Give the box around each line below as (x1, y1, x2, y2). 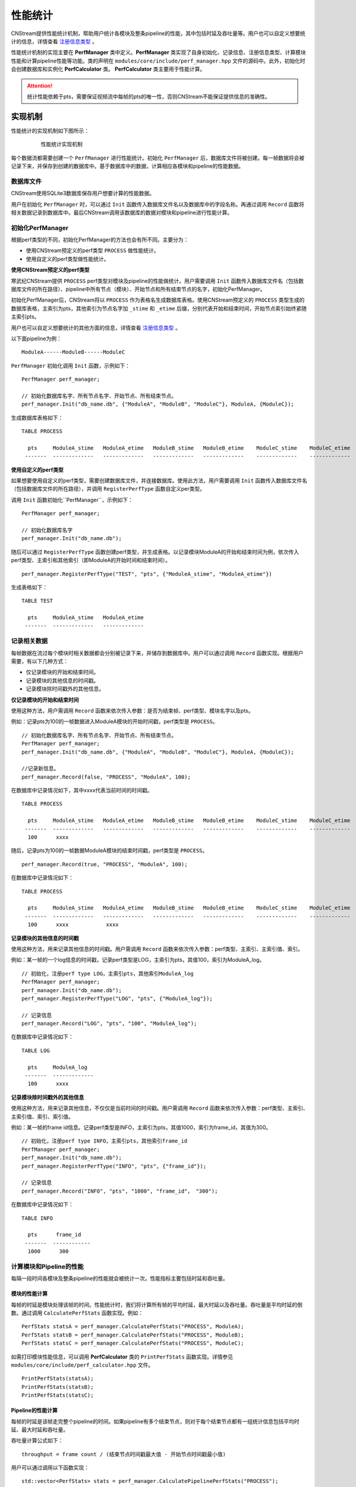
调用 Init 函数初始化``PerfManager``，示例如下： (11, 496, 134, 503)
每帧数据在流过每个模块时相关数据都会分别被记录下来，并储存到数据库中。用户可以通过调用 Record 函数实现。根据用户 (11, 649, 304, 657)
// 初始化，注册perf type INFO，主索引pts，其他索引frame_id (21, 1138, 188, 1144)
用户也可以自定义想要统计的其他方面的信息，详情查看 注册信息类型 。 (11, 324, 181, 331)
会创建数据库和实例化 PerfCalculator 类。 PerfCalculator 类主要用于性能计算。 (11, 65, 206, 73)
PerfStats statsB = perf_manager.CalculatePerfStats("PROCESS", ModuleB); (21, 1331, 244, 1338)
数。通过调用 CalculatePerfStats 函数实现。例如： (11, 1309, 144, 1316)
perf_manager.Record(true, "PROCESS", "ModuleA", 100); (21, 861, 188, 868)
